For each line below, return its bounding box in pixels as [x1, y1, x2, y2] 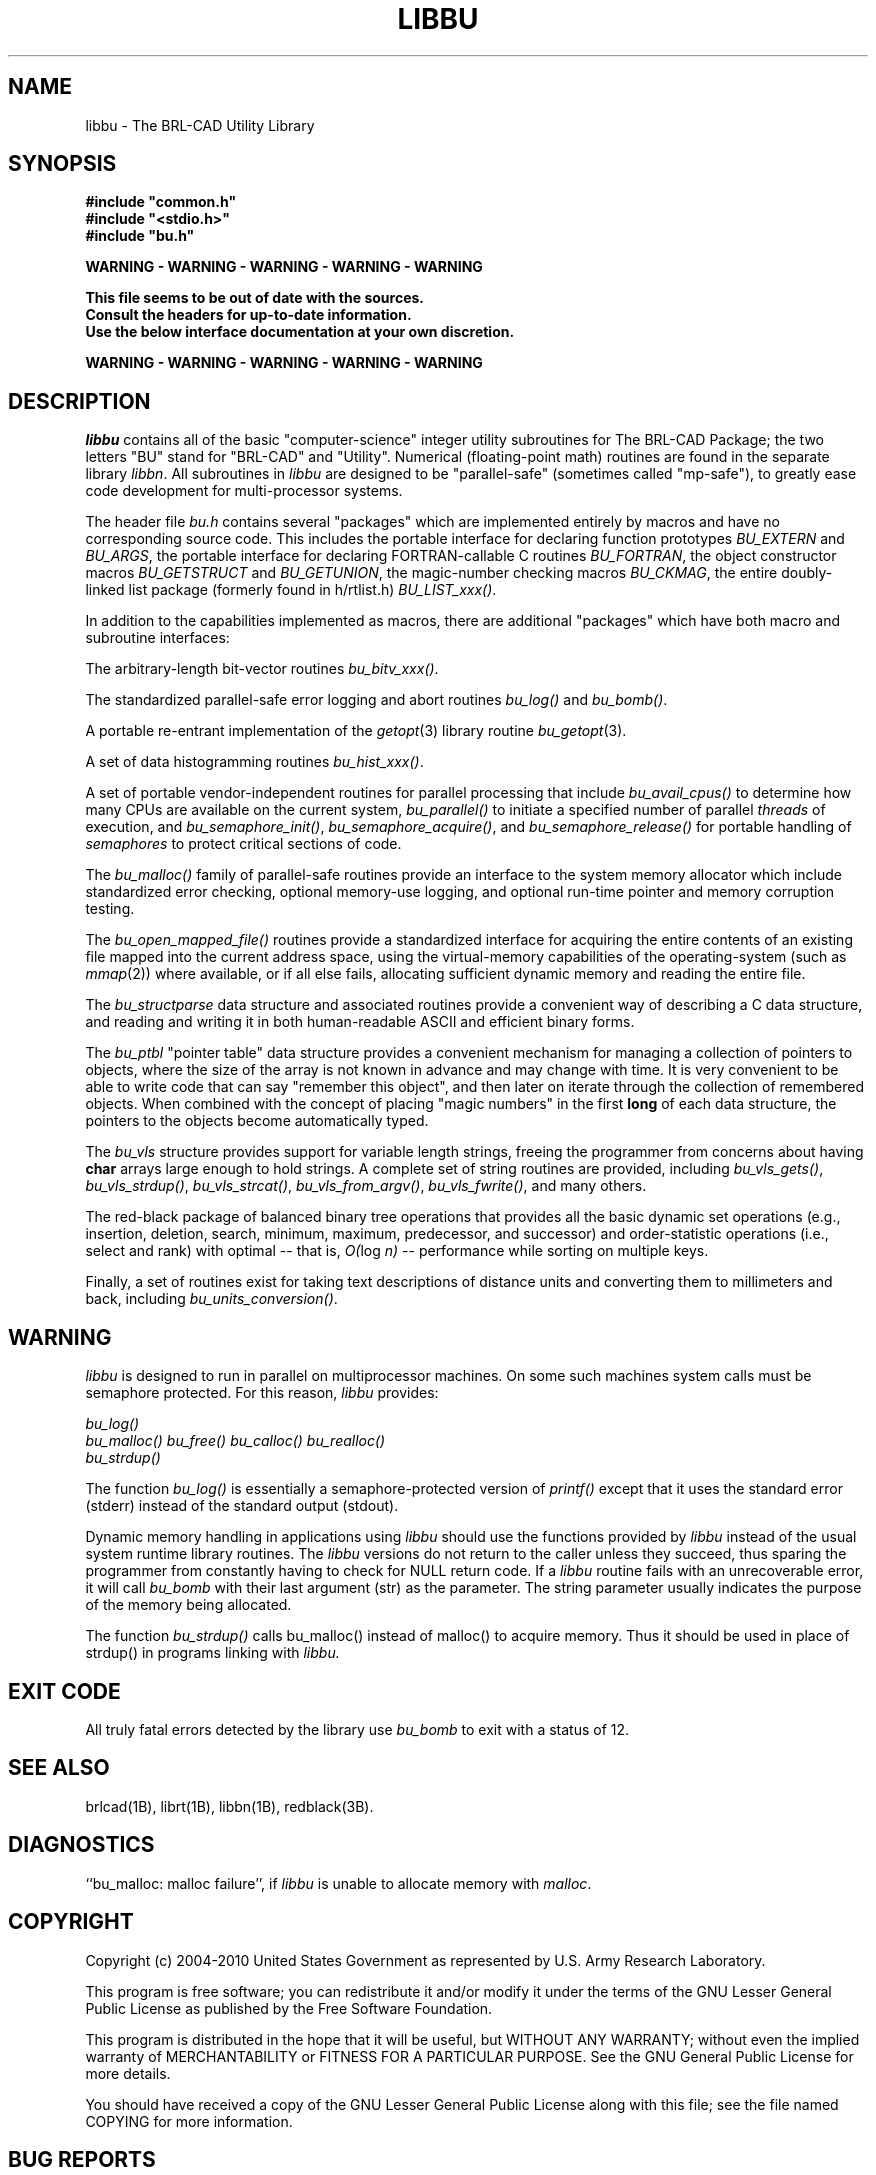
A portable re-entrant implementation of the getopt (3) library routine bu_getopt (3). [85, 722, 627, 740]
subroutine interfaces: [85, 629, 230, 647]
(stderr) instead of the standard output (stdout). [85, 1497, 399, 1515]
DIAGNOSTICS [8, 1832, 155, 1858]
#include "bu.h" [85, 227, 195, 245]
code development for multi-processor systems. [85, 482, 403, 500]
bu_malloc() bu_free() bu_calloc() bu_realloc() [85, 1432, 386, 1450]
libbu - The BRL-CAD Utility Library [85, 116, 315, 134]
